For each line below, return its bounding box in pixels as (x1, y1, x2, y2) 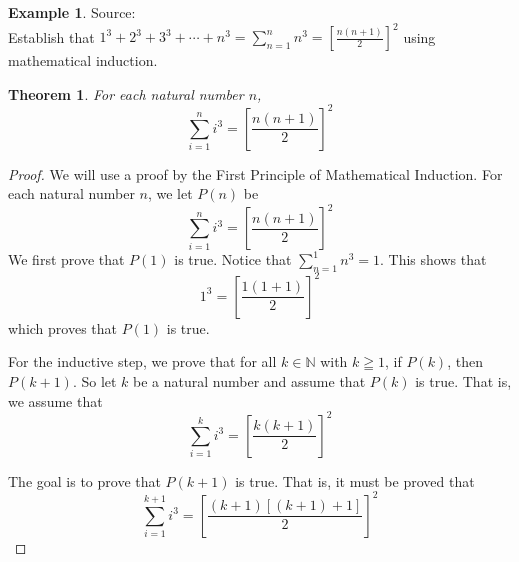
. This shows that (380, 249, 487, 270)
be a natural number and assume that (133, 370, 366, 391)
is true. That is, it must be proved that (235, 470, 475, 491)
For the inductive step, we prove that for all (8, 351, 277, 372)
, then (447, 351, 483, 372)
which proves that (8, 317, 118, 338)
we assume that (8, 390, 103, 411)
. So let (72, 370, 117, 391)
